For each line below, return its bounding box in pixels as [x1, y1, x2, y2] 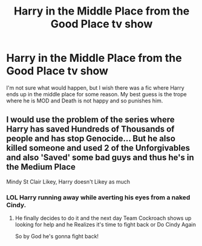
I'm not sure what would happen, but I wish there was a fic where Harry [6, 84, 184, 91]
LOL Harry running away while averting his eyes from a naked [6, 193, 191, 201]
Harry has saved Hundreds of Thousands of [6, 124, 175, 135]
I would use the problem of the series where [6, 115, 175, 125]
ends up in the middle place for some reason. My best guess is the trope [6, 90, 187, 98]
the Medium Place [6, 162, 76, 172]
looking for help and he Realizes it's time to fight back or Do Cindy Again [15, 221, 197, 228]
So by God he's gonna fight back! [15, 233, 99, 240]
